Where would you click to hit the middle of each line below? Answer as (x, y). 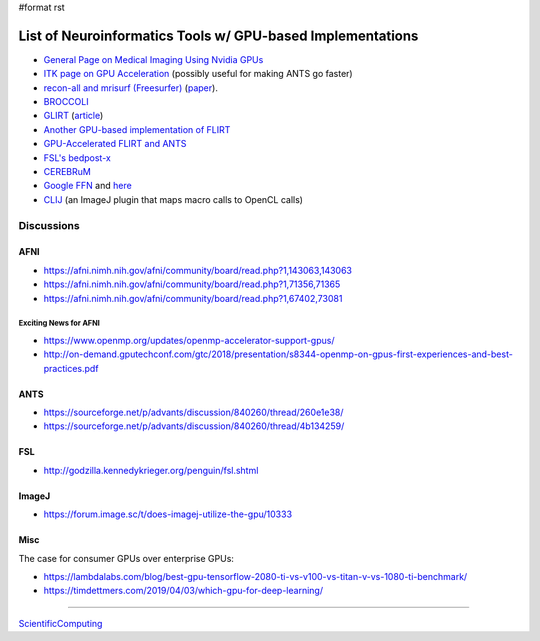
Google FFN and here (87, 186)
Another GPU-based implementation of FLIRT (137, 129)
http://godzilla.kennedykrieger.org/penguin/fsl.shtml (151, 470)
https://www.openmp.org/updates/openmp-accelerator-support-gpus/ (189, 340)
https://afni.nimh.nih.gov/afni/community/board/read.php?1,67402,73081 (193, 298)
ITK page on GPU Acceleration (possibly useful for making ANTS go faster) (198, 74)
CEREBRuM (67, 172)
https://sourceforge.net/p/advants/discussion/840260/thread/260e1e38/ (193, 412)
